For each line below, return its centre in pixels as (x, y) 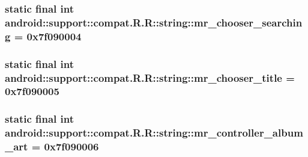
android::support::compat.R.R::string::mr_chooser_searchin (154, 22)
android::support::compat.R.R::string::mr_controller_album (154, 133)
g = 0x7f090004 (43, 36)
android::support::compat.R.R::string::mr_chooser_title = (150, 77)
